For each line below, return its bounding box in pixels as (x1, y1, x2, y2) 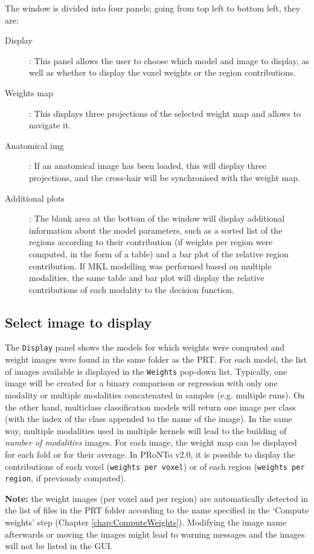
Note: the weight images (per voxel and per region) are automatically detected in (5, 492, 309, 504)
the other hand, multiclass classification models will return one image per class (5, 400, 296, 413)
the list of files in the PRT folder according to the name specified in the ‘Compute (5, 504, 309, 516)
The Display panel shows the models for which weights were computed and (5, 341, 285, 354)
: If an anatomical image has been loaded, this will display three (29, 159, 266, 172)
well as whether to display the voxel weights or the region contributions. (29, 66, 296, 79)
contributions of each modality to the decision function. (29, 283, 234, 295)
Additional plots (5, 191, 65, 204)
